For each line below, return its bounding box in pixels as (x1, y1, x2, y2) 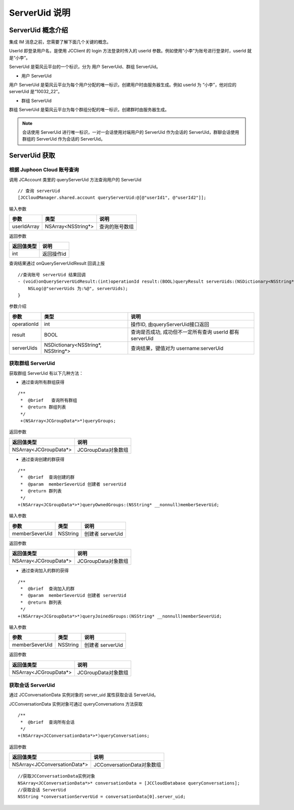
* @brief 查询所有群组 (20, 397, 77, 403)
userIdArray (12, 223, 40, 230)
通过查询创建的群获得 (21, 456, 65, 462)
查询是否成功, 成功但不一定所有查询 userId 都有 (130, 328, 240, 335)
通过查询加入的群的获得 (21, 567, 69, 573)
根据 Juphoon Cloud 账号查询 (9, 167, 79, 173)
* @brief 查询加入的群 (20, 586, 75, 591)
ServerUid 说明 (9, 7, 71, 18)
